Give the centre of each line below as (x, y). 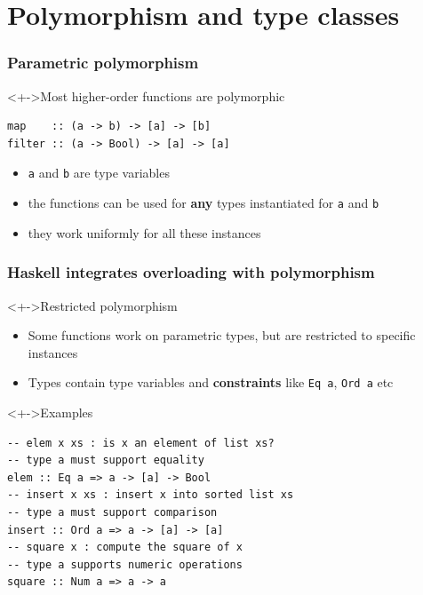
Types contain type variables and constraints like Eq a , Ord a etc (211, 382)
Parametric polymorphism (103, 63)
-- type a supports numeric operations (125, 564)
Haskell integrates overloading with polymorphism (191, 272)
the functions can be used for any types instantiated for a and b (204, 203)
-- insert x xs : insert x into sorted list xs (151, 495)
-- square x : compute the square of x (125, 547)
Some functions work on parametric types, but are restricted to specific (222, 335)
